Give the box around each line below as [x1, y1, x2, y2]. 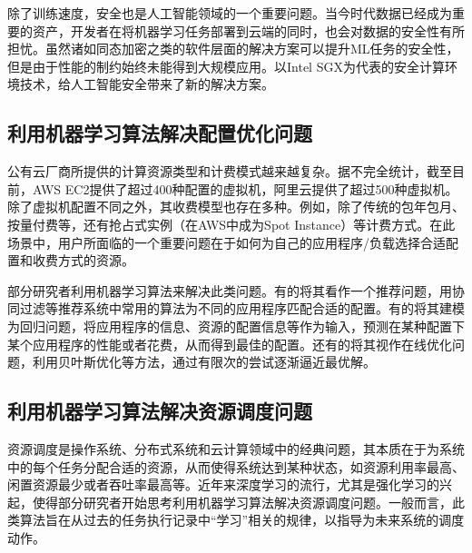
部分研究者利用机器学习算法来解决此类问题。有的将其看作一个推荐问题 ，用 [7, 281, 452, 300]
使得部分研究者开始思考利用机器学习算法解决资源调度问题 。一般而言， [32, 492, 452, 511]
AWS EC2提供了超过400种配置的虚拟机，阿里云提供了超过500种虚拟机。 [32, 179, 458, 198]
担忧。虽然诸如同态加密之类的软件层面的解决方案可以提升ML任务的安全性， [7, 39, 459, 58]
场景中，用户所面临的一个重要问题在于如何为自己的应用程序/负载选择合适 [7, 232, 446, 252]
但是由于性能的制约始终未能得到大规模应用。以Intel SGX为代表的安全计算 [7, 56, 445, 75]
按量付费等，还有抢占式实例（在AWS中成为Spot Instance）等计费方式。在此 [7, 214, 456, 233]
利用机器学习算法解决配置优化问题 [7, 119, 312, 147]
